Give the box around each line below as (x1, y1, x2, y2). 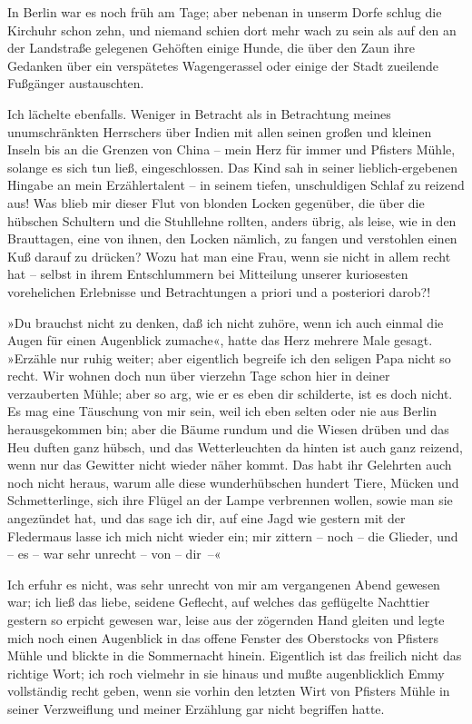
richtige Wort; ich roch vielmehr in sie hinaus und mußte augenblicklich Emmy (7, 663, 445, 682)
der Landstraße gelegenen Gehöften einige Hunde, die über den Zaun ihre (7, 38, 415, 57)
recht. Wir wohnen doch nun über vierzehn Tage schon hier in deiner (7, 366, 390, 385)
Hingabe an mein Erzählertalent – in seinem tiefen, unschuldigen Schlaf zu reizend (7, 175, 465, 194)
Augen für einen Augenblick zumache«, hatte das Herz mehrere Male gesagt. (7, 331, 433, 350)
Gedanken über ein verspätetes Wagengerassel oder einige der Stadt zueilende (7, 55, 439, 74)
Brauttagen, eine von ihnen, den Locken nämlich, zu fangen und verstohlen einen (7, 229, 457, 248)
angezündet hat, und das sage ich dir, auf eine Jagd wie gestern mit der (7, 509, 406, 528)
